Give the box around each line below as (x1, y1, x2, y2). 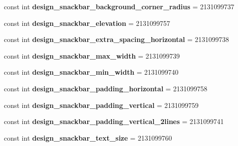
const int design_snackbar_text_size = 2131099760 (4, 132, 172, 143)
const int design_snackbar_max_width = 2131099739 (4, 50, 180, 61)
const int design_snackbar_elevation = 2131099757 (4, 18, 170, 28)
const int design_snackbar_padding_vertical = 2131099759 (4, 100, 198, 110)
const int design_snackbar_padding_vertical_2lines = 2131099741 (4, 116, 224, 126)
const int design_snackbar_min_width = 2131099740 (4, 67, 178, 77)
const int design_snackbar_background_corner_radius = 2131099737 (4, 1, 235, 11)
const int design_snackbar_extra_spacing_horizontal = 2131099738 (4, 34, 229, 44)
